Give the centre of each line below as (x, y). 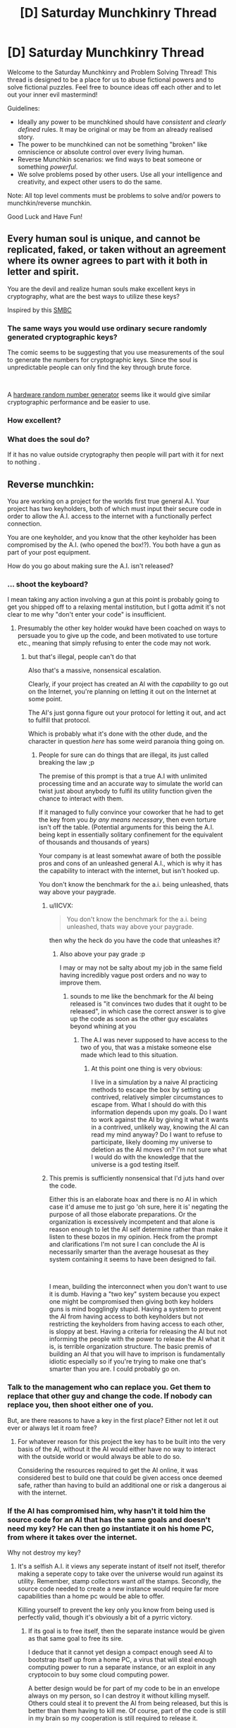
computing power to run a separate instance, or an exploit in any (122, 1667)
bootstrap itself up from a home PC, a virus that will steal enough (122, 1659)
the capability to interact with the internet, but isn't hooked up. (129, 871)
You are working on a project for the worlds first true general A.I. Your (108, 501)
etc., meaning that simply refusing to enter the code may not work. (114, 643)
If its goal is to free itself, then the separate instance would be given (126, 1631)
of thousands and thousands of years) (94, 842)
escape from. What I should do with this (149, 1105)
